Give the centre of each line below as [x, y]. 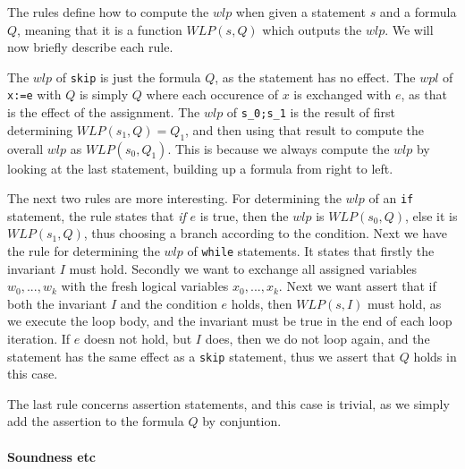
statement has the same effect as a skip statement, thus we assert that [202, 356]
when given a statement [300, 12]
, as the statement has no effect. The [315, 77]
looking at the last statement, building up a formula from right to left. [200, 168]
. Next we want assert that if [357, 286]
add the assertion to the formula [96, 421]
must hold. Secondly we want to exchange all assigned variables [243, 268]
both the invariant [57, 303]
